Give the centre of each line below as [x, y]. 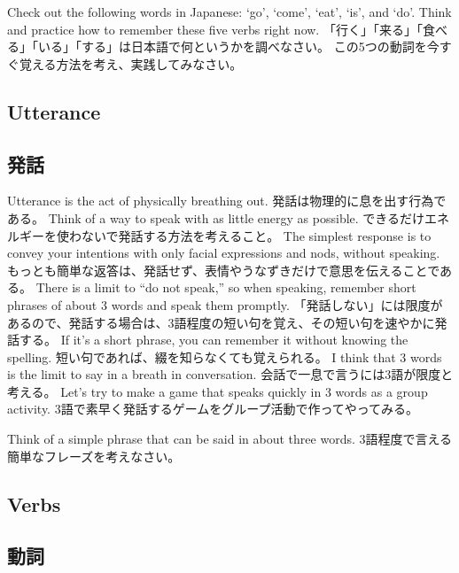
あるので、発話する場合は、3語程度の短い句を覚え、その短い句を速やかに [221, 322]
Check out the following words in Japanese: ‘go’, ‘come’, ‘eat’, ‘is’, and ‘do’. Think [229, 12]
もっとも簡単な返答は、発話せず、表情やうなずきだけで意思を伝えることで [224, 270]
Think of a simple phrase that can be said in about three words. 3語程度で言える [230, 439]
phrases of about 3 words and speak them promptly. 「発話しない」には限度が [225, 304]
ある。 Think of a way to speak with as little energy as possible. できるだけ [216, 217]
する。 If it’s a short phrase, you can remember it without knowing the [214, 340]
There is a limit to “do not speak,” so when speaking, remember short [226, 287]
